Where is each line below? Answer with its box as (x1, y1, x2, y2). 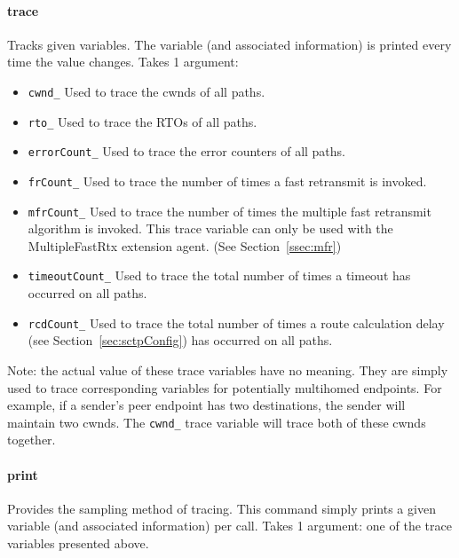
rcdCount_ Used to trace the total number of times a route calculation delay (28, 313, 445, 332)
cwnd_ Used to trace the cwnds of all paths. (28, 82, 265, 100)
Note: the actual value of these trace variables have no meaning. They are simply (7, 360, 448, 379)
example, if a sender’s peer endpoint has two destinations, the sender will (7, 396, 406, 414)
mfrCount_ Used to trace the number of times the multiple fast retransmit (28, 201, 431, 220)
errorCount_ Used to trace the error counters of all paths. (28, 142, 346, 161)
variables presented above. (7, 533, 149, 552)
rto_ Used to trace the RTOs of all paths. (28, 112, 257, 130)
